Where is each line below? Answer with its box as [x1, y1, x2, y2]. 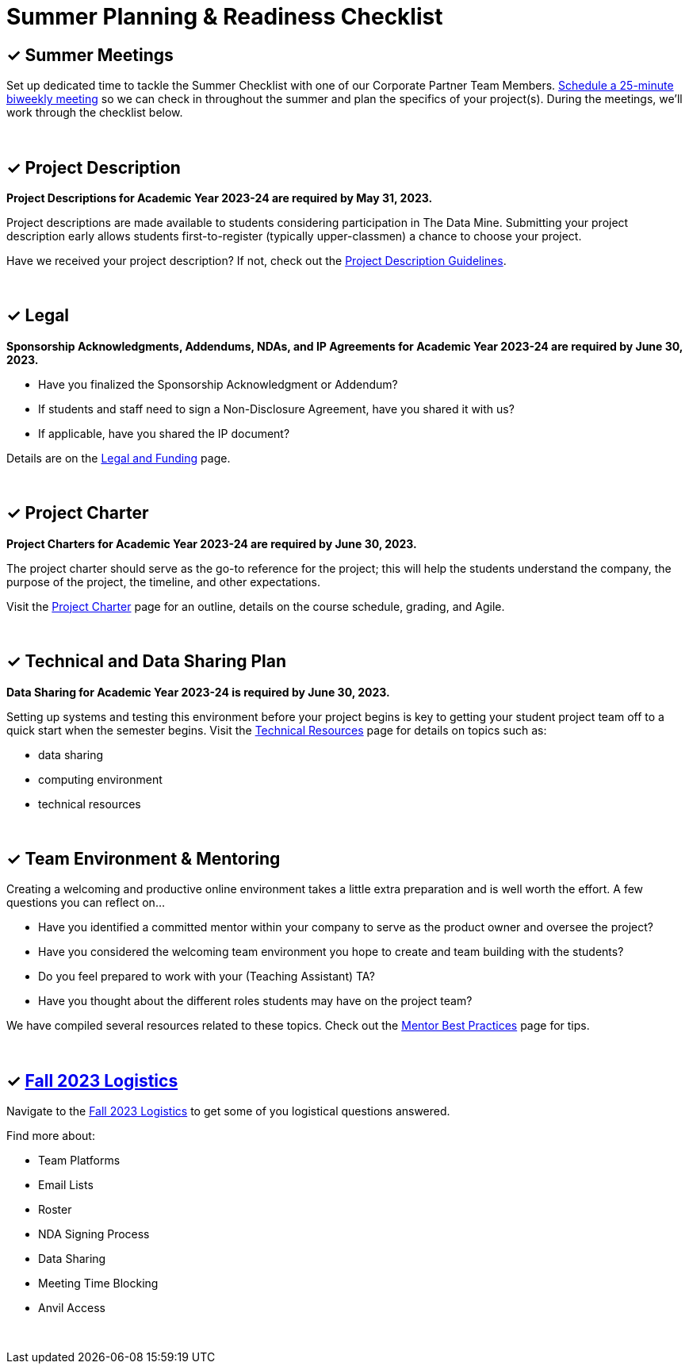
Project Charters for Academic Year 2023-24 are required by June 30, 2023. [6, 536, 417, 551]
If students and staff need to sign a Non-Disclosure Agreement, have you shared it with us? [38, 401, 515, 416]
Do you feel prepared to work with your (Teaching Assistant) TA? [38, 969, 375, 984]
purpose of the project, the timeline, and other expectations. [6, 574, 320, 589]
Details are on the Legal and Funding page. [6, 451, 231, 465]
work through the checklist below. [6, 106, 183, 120]
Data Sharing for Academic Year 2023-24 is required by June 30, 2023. [6, 685, 390, 699]
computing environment [38, 772, 163, 786]
